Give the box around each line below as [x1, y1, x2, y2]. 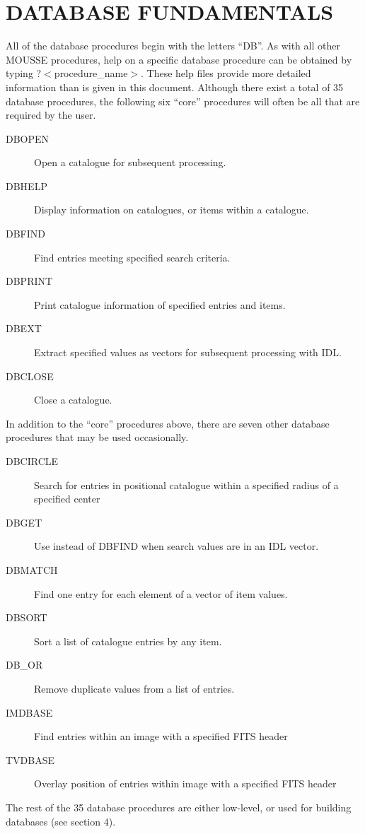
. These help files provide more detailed [141, 66, 311, 81]
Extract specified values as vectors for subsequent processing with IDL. [34, 345, 342, 360]
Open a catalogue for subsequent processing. [34, 155, 226, 170]
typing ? [6, 66, 42, 81]
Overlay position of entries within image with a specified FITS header [34, 776, 337, 791]
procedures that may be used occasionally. [6, 430, 189, 445]
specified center [34, 491, 100, 506]
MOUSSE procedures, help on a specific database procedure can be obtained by [6, 52, 352, 66]
